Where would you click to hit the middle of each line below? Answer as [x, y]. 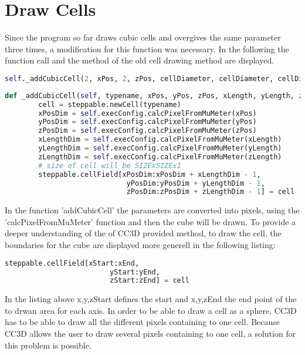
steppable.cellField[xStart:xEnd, [72, 263]
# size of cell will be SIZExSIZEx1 [110, 165]
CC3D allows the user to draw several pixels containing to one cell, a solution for [150, 334]
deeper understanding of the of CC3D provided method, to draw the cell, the [143, 233]
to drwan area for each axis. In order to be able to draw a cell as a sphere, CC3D [151, 310]
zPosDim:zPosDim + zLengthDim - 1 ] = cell [211, 192]
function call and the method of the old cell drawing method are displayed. [140, 60]
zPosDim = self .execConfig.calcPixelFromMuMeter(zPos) [148, 131]
